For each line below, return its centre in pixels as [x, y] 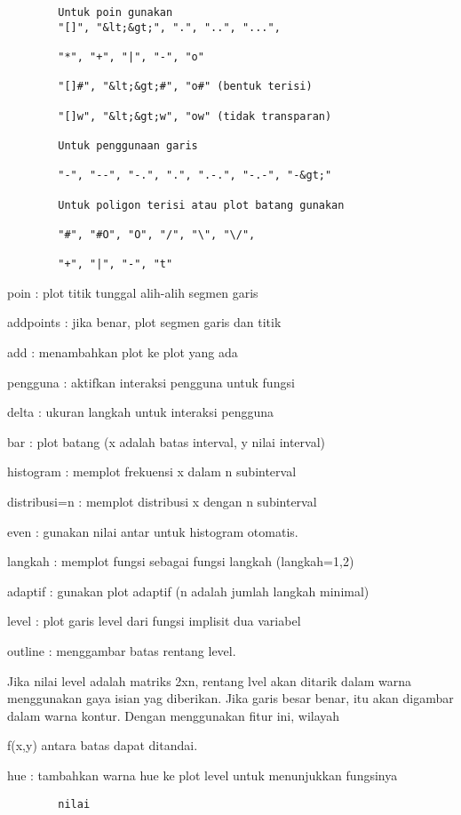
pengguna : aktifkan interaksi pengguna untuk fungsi [151, 382]
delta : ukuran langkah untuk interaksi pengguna [141, 412]
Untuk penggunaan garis [128, 145]
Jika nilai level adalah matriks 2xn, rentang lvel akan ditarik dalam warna [210, 680]
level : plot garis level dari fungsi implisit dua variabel [154, 621]
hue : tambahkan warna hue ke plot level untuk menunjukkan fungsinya [203, 775]
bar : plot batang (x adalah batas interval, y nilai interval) [167, 441]
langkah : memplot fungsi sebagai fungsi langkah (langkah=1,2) [181, 561]
